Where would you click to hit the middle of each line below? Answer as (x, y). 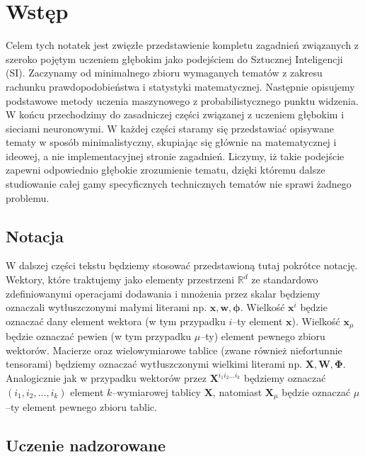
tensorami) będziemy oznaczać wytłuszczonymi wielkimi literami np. (154, 364)
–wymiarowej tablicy (157, 391)
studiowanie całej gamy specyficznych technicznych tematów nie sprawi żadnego (179, 184)
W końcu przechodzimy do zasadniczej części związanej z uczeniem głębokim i (175, 114)
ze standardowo (285, 280)
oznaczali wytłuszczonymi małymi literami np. (106, 307)
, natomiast (237, 391)
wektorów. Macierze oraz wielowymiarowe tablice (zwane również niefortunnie (174, 350)
